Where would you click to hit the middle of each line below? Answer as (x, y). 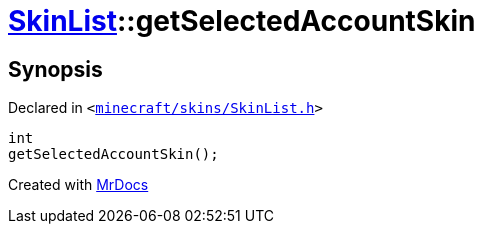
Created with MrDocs (78, 185)
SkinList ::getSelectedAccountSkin (242, 21)
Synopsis (55, 69)
